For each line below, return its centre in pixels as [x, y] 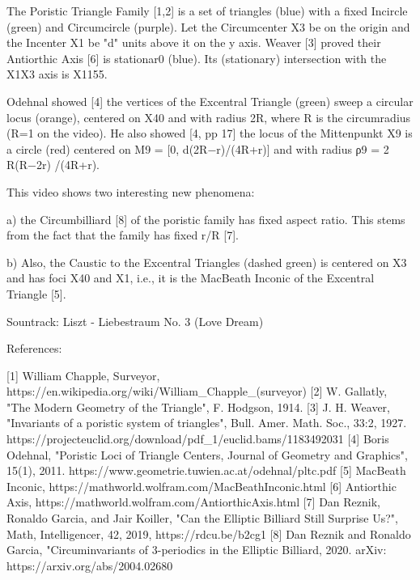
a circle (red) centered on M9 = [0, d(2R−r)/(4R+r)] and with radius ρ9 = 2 [198, 148]
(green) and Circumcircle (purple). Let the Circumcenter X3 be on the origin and [208, 26]
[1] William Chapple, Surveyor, [83, 375]
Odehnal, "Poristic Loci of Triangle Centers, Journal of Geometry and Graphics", [207, 454]
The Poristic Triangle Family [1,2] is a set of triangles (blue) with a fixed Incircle [207, 11]
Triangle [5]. [36, 293]
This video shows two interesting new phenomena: [131, 191]
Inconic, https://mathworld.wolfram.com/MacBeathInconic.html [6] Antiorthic [202, 486]
